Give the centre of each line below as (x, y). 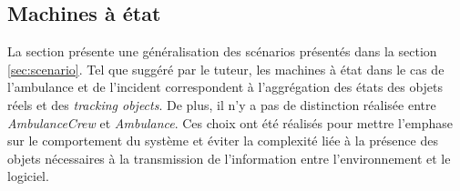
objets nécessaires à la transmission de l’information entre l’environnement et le (229, 158)
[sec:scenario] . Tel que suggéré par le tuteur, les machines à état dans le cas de (226, 69)
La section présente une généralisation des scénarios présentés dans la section (222, 51)
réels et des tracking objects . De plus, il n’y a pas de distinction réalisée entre (222, 104)
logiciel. (28, 176)
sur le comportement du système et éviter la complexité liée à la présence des (223, 141)
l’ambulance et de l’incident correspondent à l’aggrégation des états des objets (225, 87)
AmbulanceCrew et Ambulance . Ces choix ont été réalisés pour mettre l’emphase (230, 122)
